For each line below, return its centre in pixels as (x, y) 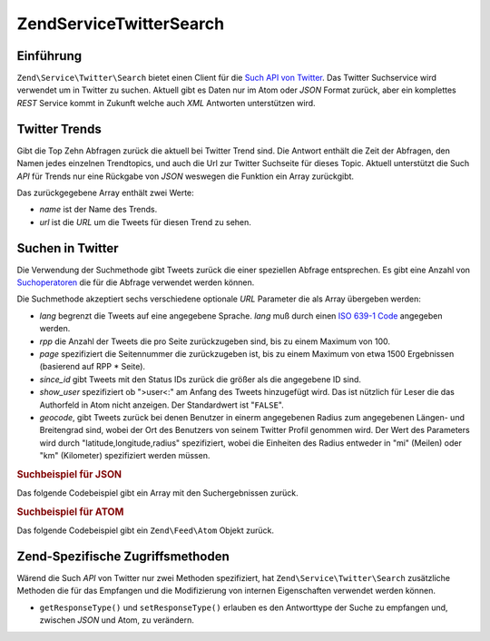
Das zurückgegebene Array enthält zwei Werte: (105, 192)
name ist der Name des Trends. (98, 210)
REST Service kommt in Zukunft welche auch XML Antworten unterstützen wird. (167, 103)
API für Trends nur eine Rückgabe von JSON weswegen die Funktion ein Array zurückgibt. (185, 176)
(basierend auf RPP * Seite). (92, 367)
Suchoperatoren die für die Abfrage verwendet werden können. (136, 282)
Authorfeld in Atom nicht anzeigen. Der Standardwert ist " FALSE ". (162, 405)
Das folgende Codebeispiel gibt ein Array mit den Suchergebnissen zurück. (157, 493)
